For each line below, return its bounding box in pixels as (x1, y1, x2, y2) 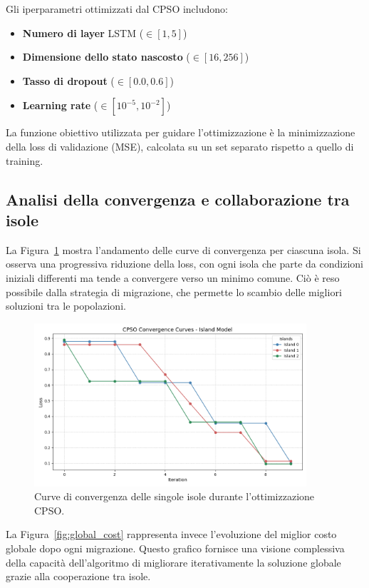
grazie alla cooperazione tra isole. (6, 569, 151, 584)
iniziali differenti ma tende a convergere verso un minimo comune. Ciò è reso (6, 270, 340, 285)
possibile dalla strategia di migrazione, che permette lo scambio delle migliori (6, 284, 342, 299)
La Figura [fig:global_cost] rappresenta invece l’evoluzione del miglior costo (6, 527, 337, 542)
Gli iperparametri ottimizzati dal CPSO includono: (6, 1, 228, 16)
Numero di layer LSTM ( (22, 25, 144, 40)
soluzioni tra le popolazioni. (6, 298, 126, 313)
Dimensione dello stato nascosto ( (22, 49, 190, 64)
